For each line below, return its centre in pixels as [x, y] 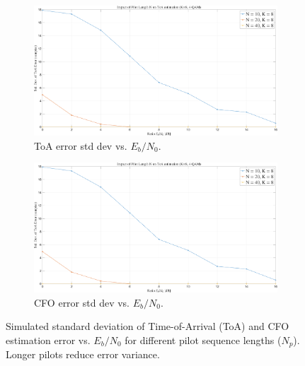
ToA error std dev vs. [81, 145]
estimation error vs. [48, 340]
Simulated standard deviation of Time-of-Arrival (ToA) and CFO [148, 326]
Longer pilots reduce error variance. [83, 354]
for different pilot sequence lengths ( [203, 340]
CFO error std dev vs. [82, 302]
